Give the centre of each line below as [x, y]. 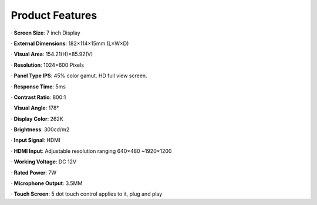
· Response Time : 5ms [38, 86]
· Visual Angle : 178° [35, 108]
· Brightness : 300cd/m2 [40, 129]
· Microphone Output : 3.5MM [47, 183]
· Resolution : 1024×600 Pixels [48, 65]
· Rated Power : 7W [34, 172]
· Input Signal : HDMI [36, 140]
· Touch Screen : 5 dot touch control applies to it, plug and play [87, 194]
